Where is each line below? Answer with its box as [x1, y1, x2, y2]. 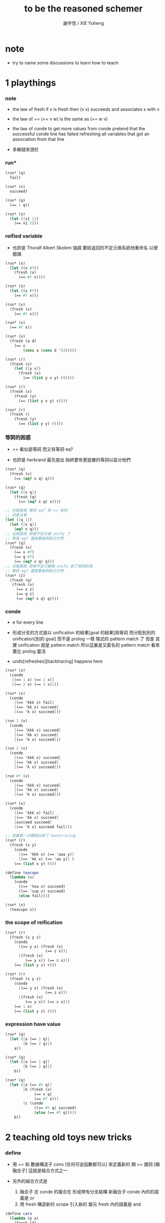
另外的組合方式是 [12, 1178, 48, 1184]
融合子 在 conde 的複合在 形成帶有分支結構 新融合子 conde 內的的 [19, 1189, 155, 1195]
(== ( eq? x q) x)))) [18, 499, 61, 504]
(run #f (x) [5, 773, 30, 778]
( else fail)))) [18, 893, 50, 898]
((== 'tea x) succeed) [18, 884, 66, 889]
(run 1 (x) [5, 719, 28, 724]
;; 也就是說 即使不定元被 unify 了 [5, 531, 71, 536]
